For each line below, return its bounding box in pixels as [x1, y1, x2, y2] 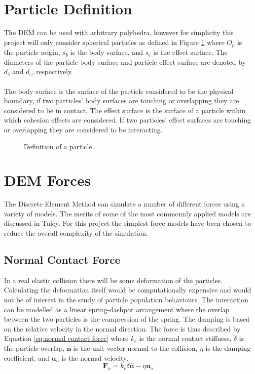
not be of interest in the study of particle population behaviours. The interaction [4, 294, 249, 304]
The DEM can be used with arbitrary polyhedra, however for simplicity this [4, 27, 234, 38]
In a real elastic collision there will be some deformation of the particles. [4, 275, 222, 285]
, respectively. [32, 66, 73, 77]
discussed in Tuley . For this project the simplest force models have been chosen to [4, 218, 252, 228]
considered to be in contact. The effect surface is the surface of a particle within [4, 105, 246, 115]
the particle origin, [4, 47, 60, 57]
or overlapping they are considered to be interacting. [4, 124, 163, 134]
